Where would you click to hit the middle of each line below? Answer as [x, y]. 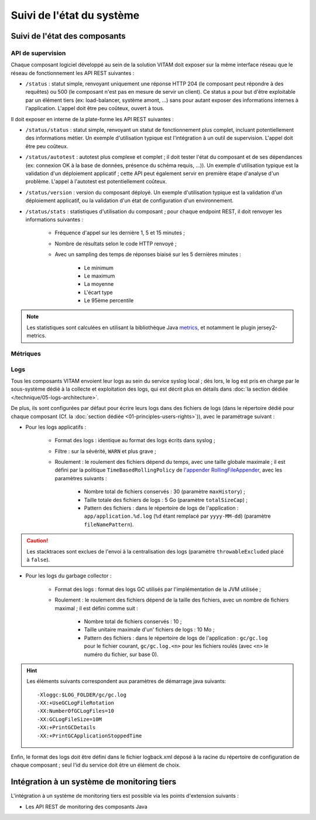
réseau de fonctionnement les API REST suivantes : [73, 73]
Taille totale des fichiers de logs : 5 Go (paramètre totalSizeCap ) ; [166, 500]
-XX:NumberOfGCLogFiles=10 [75, 711]
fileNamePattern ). [109, 524]
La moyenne [99, 284]
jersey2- [267, 327]
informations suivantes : [54, 219]
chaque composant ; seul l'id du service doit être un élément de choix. [96, 765]
